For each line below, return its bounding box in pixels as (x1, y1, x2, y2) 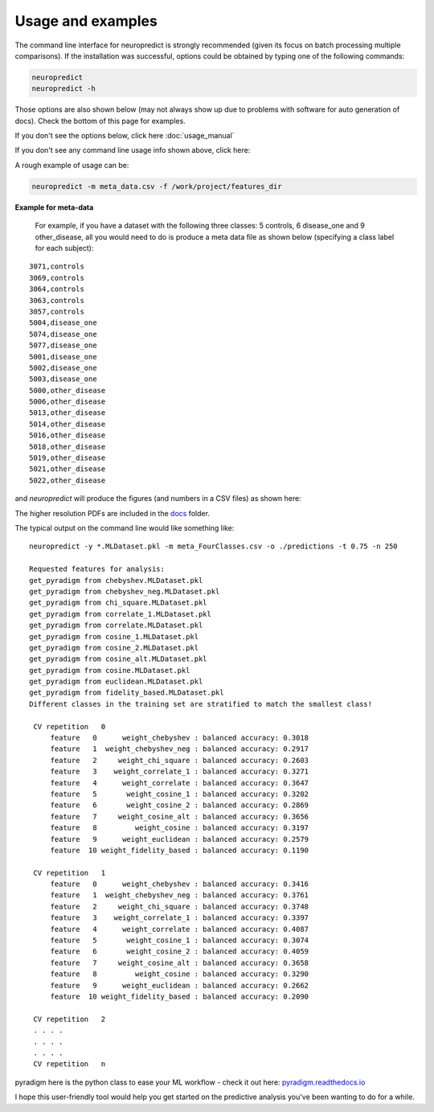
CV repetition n (33, 1060, 106, 1069)
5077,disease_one (29, 341, 97, 350)
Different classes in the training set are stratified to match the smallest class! (29, 700, 373, 708)
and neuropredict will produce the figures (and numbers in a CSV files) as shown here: (14, 494, 301, 503)
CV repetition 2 (33, 1014, 106, 1024)
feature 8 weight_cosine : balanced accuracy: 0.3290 (50, 970, 309, 979)
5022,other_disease (29, 475, 106, 485)
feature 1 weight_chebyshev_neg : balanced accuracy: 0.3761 (50, 891, 309, 900)
